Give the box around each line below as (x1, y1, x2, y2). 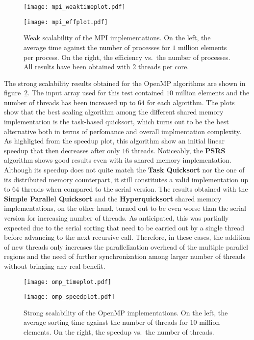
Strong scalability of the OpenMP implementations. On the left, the (24, 307, 228, 317)
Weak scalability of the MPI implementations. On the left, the (24, 32, 211, 43)
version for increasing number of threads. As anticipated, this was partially (4, 213, 229, 223)
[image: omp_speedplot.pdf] (24, 293, 115, 301)
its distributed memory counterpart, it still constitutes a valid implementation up (4, 174, 249, 184)
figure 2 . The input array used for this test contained (4, 87, 164, 98)
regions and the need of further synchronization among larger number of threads (4, 251, 246, 261)
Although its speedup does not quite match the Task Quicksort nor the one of (4, 165, 245, 175)
